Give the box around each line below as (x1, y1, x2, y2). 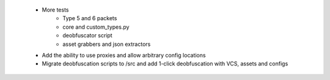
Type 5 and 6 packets (62, 15, 117, 22)
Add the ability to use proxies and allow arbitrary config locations (42, 51, 206, 59)
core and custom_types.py (62, 23, 130, 31)
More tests (42, 6, 70, 13)
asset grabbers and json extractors (62, 40, 151, 48)
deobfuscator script (62, 32, 112, 39)
